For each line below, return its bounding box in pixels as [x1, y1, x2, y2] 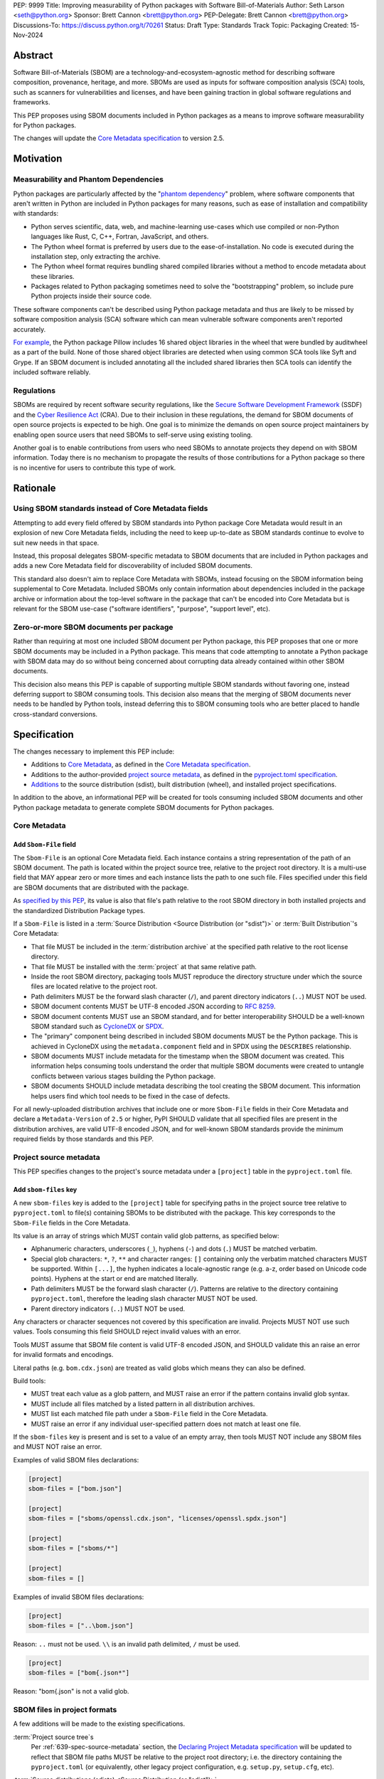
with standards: [13, 209, 59, 218]
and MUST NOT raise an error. [13, 1442, 102, 1451]
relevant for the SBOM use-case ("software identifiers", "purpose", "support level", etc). [13, 604, 270, 613]
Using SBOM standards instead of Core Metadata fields [13, 504, 208, 514]
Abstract [13, 49, 53, 61]
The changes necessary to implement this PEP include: [13, 747, 175, 756]
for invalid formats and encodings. [13, 1351, 114, 1359]
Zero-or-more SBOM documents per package [13, 622, 174, 632]
